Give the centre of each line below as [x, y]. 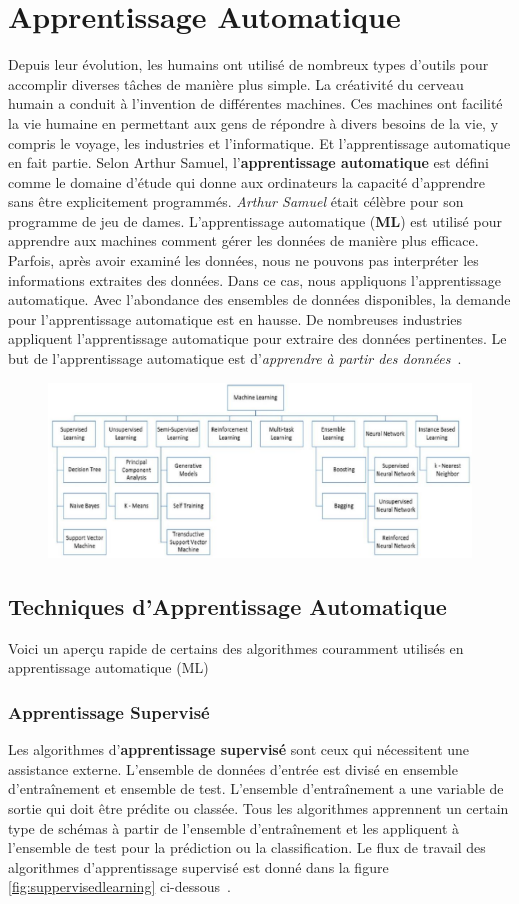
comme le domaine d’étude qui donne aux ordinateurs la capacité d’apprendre [247, 181]
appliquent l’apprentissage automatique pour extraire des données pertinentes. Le [257, 338]
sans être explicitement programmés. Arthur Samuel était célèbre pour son [236, 201]
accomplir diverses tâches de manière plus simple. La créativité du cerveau [236, 83]
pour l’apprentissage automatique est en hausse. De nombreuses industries [235, 318]
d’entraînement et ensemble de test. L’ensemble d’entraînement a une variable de [256, 788]
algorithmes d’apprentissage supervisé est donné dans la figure [198, 866]
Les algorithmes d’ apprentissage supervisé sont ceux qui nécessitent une [239, 749]
